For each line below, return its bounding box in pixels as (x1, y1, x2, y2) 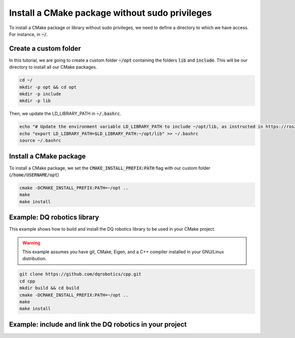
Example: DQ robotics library (9, 213, 99, 222)
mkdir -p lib (19, 98, 51, 103)
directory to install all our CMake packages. (9, 64, 97, 70)
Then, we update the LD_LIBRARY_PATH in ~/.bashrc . (9, 111, 121, 117)
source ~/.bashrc (19, 138, 61, 143)
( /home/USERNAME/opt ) (9, 172, 59, 178)
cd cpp (19, 278, 35, 284)
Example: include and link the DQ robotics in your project (9, 320, 187, 329)
